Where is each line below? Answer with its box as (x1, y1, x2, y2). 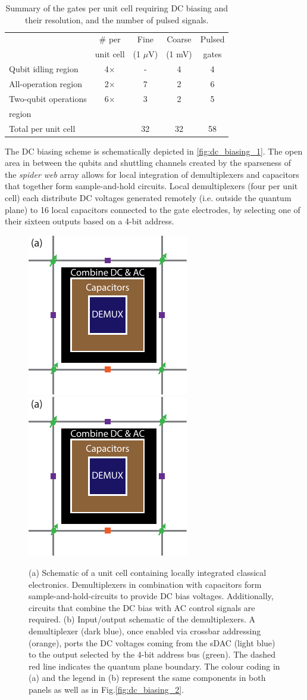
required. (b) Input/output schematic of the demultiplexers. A (29, 613, 256, 625)
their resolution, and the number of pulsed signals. (24, 13, 209, 26)
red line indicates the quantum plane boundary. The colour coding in (29, 659, 280, 672)
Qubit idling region (9, 63, 79, 75)
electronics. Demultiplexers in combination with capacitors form (29, 578, 262, 590)
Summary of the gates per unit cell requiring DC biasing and (5, 2, 228, 14)
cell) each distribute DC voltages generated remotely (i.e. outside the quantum (5, 191, 292, 203)
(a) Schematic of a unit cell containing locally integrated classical (29, 566, 267, 578)
